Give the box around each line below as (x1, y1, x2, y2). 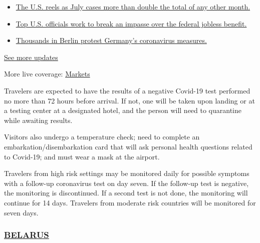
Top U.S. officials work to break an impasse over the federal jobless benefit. (16, 18, 247, 28)
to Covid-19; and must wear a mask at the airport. (4, 151, 160, 161)
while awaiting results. (4, 114, 73, 125)
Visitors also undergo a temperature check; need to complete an (4, 131, 200, 142)
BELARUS (4, 228, 49, 241)
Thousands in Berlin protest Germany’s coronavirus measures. (16, 35, 207, 45)
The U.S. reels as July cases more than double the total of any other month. (16, 1, 250, 11)
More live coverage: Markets (4, 68, 90, 79)
